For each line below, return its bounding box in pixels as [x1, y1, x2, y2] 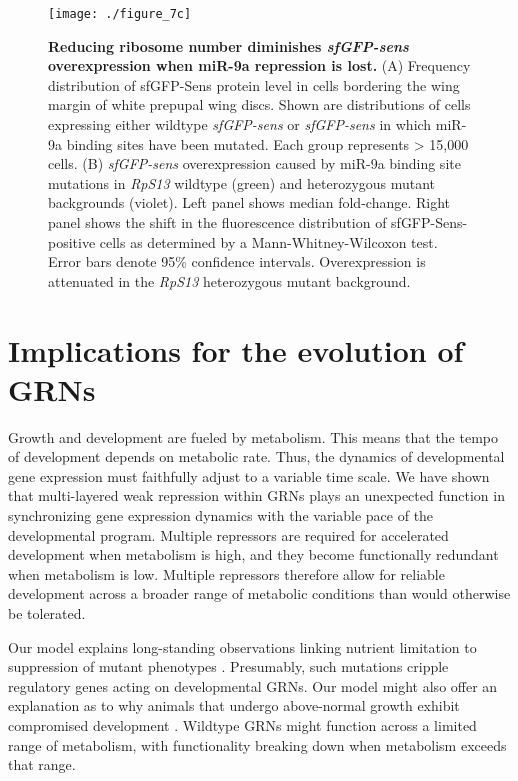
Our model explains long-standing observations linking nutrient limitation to [8, 636, 477, 657]
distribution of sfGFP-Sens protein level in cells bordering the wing [48, 74, 460, 95]
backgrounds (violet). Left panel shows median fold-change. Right [48, 192, 451, 213]
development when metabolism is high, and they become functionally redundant [8, 544, 499, 565]
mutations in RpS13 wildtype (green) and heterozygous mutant [48, 172, 436, 193]
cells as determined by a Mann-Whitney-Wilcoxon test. [99, 231, 438, 252]
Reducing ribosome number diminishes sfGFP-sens [48, 35, 409, 56]
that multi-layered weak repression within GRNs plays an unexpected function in [8, 485, 505, 506]
